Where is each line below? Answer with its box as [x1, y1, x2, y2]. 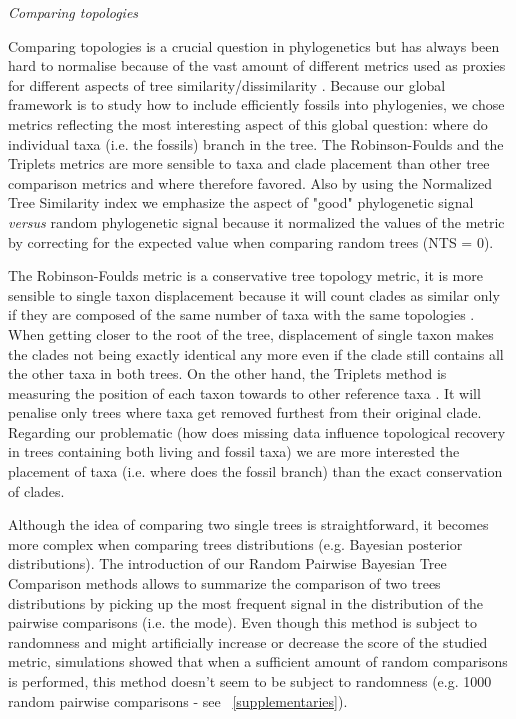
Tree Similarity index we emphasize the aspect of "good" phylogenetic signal [8, 192, 474, 213]
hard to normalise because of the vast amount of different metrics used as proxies [8, 55, 506, 76]
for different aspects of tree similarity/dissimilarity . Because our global [8, 74, 446, 95]
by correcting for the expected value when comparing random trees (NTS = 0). [8, 231, 494, 252]
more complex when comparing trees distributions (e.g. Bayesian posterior [8, 533, 463, 554]
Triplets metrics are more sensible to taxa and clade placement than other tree [8, 153, 490, 174]
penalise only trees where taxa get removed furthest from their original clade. [8, 402, 482, 423]
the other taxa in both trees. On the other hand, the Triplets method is [8, 363, 447, 384]
